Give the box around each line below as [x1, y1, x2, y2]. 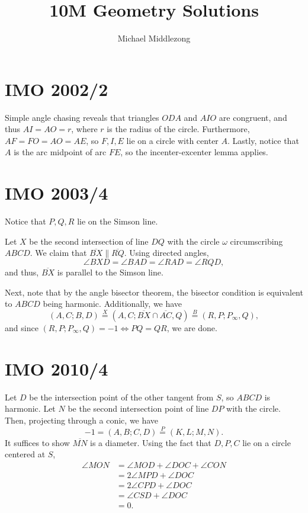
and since [5, 321, 38, 334]
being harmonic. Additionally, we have [43, 297, 182, 310]
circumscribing [230, 235, 283, 247]
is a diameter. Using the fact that [90, 436, 211, 448]
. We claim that [30, 246, 87, 259]
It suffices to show [5, 436, 70, 448]
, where [71, 123, 98, 135]
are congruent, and [219, 111, 287, 123]
